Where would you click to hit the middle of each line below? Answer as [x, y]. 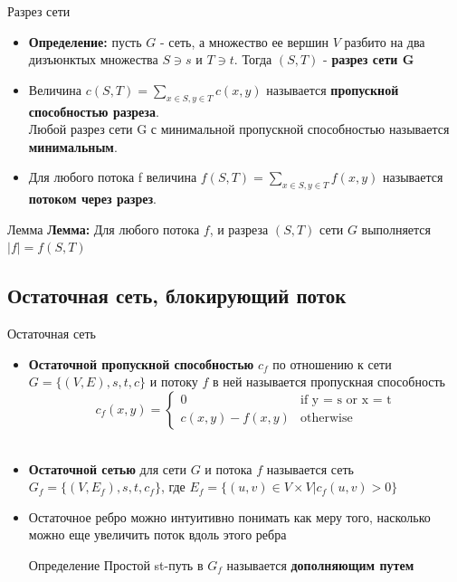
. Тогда [253, 59]
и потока [228, 468]
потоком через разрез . [92, 199]
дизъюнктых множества [93, 59]
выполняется [396, 229]
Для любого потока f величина [113, 177]
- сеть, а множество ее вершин [244, 41]
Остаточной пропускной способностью [141, 363]
